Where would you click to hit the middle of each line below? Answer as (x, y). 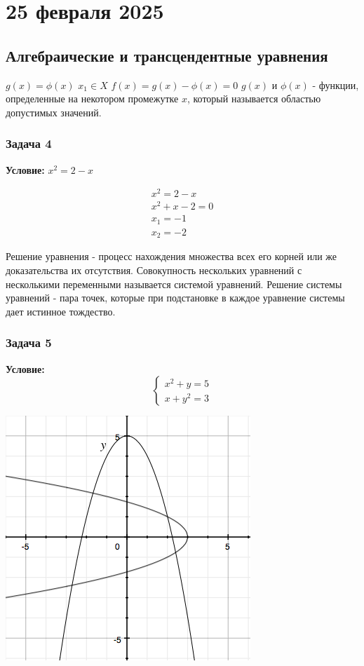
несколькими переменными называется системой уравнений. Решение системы (174, 284)
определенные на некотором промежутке (92, 98)
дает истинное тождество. (61, 311)
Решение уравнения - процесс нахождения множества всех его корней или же (171, 256)
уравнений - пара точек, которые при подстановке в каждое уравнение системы (175, 298)
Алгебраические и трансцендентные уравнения (167, 55)
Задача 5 (29, 342)
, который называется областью (254, 98)
